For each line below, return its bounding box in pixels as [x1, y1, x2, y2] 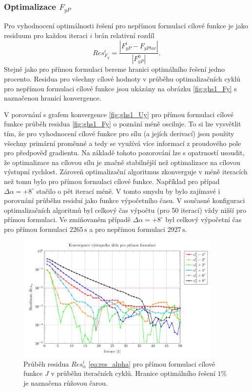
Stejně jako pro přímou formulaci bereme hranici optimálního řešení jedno [4, 64, 225, 74]
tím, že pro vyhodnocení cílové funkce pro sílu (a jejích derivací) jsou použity [4, 128, 234, 138]
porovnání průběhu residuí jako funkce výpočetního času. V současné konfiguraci [4, 195, 245, 206]
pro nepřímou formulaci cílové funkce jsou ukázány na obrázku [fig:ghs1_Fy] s [4, 83, 237, 93]
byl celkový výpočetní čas [165, 214, 242, 225]
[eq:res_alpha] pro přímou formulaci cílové [88, 358, 215, 369]
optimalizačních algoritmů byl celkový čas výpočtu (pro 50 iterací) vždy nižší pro [4, 205, 246, 215]
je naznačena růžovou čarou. [23, 377, 108, 388]
